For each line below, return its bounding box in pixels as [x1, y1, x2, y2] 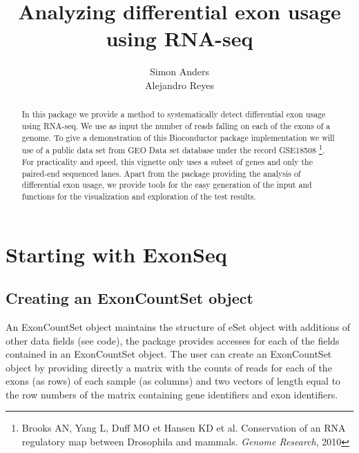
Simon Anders [149, 64, 210, 79]
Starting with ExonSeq [6, 240, 227, 268]
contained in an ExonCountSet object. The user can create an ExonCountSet [6, 347, 332, 361]
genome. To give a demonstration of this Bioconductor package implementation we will [21, 131, 335, 143]
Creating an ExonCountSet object [6, 287, 253, 309]
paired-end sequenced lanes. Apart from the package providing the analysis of [21, 167, 301, 179]
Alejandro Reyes [145, 77, 214, 92]
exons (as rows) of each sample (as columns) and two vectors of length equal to [6, 374, 341, 388]
